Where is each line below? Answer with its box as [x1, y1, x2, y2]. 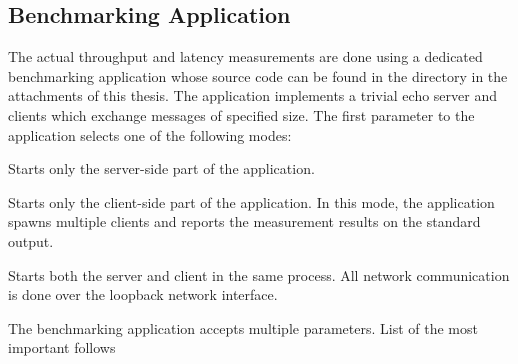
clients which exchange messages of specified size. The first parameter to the [8, 104, 475, 125]
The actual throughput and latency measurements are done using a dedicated [8, 46, 483, 67]
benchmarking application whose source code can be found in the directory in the [8, 65, 508, 86]
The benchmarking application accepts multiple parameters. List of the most [8, 317, 478, 338]
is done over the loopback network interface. [8, 284, 278, 305]
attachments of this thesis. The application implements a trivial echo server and [8, 85, 497, 106]
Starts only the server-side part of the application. [8, 158, 315, 179]
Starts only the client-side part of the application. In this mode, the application [8, 191, 495, 212]
